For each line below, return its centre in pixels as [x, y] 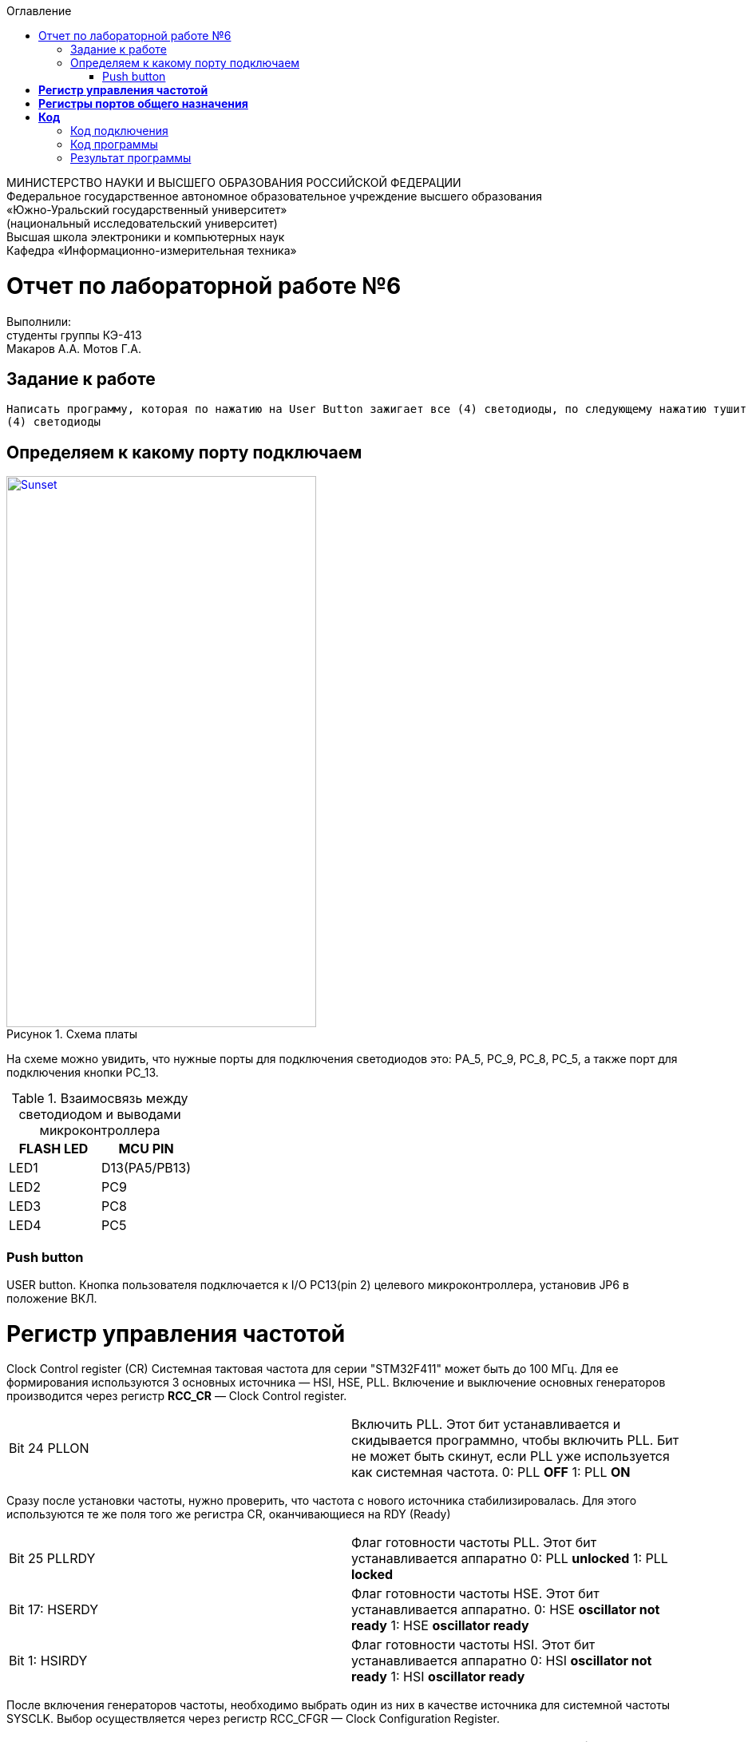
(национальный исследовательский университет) [142, 223]
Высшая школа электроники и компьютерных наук [146, 237]
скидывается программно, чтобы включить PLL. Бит [515, 1440]
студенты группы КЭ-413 [74, 335]
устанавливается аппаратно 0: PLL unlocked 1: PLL [510, 1559]
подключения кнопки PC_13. [83, 1073]
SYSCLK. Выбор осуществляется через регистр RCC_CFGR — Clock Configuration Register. [253, 1719]
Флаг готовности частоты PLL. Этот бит [474, 1543]
